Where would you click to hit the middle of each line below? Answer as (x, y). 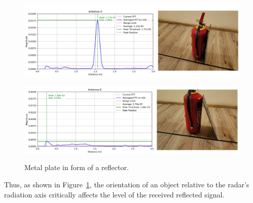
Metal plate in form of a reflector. (77, 167)
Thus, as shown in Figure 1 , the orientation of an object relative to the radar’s (127, 184)
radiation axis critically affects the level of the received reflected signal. (114, 194)
